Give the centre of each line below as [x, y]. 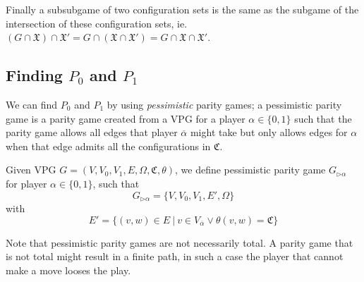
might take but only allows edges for [269, 132]
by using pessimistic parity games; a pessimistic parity [224, 104]
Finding [34, 75]
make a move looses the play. [68, 270]
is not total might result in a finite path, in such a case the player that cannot [175, 256]
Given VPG [31, 170]
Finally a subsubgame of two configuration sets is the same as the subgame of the [182, 9]
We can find [32, 104]
